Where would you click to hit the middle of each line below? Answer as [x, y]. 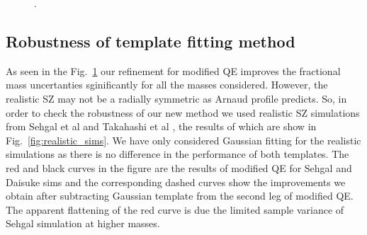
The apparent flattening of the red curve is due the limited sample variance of [175, 209]
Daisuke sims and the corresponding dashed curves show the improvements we [176, 182]
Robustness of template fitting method [151, 41]
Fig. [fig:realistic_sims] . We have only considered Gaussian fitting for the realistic [183, 140]
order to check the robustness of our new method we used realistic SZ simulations [183, 112]
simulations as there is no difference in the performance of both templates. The [177, 154]
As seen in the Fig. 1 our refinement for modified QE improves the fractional [173, 70]
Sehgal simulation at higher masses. [83, 223]
